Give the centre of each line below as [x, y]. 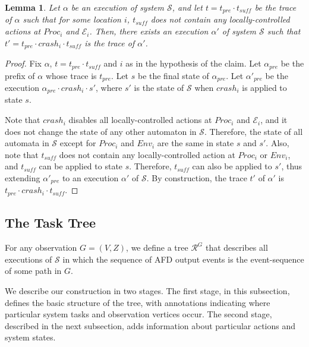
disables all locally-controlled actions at [140, 120]
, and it [274, 120]
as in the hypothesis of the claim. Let [193, 63]
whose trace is [71, 75]
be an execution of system [117, 7]
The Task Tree [51, 223]
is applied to [264, 87]
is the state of [159, 87]
